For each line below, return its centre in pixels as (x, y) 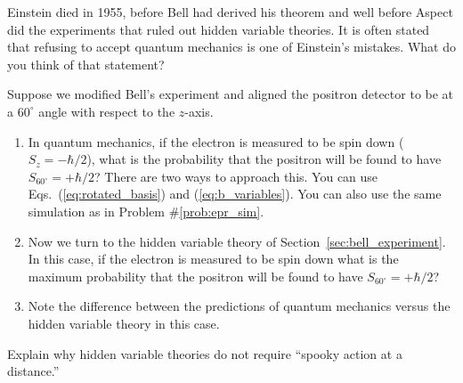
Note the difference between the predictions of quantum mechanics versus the (239, 306)
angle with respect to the (107, 111)
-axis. (199, 111)
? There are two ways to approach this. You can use (236, 176)
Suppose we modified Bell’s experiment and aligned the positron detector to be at (231, 94)
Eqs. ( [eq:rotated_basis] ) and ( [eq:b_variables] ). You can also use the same (235, 194)
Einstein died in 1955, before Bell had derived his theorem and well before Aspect (230, 12)
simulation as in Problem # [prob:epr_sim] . (146, 211)
